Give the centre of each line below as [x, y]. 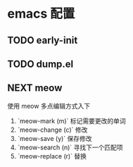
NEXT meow [35, 88]
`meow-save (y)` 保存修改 [55, 138]
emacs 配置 [41, 14]
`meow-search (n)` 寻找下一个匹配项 [70, 147]
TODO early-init [43, 40]
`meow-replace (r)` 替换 [52, 156]
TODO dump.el [40, 64]
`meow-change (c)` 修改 [52, 130]
